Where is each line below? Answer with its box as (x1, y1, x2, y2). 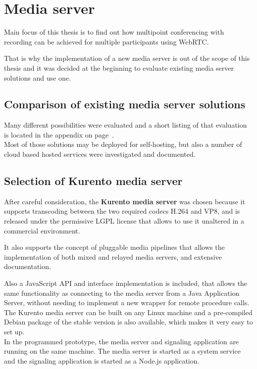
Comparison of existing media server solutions (4, 96, 246, 112)
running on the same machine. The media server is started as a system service (4, 346, 241, 356)
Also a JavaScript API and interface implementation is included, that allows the (4, 278, 248, 288)
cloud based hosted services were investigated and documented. (4, 149, 196, 159)
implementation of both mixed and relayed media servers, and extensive (4, 251, 222, 262)
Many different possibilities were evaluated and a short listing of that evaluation (4, 120, 247, 130)
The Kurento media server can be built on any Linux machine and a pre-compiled (4, 307, 253, 317)
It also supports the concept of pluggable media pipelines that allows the (4, 242, 225, 252)
